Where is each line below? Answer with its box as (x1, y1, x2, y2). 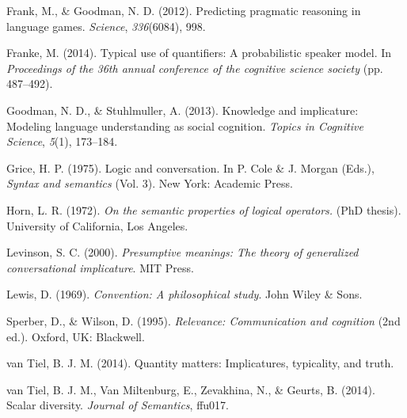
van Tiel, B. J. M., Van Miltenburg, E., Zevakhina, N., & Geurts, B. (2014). (6, 381, 375, 397)
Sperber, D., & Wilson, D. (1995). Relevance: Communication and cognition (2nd (6, 312, 401, 329)
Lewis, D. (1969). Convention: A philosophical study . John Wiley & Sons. (6, 286, 363, 302)
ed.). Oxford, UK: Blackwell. (6, 328, 145, 344)
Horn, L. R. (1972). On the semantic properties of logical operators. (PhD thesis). (6, 201, 401, 218)
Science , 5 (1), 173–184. (6, 133, 118, 150)
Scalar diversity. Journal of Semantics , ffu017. (6, 397, 229, 413)
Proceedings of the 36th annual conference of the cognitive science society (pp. (6, 59, 383, 76)
